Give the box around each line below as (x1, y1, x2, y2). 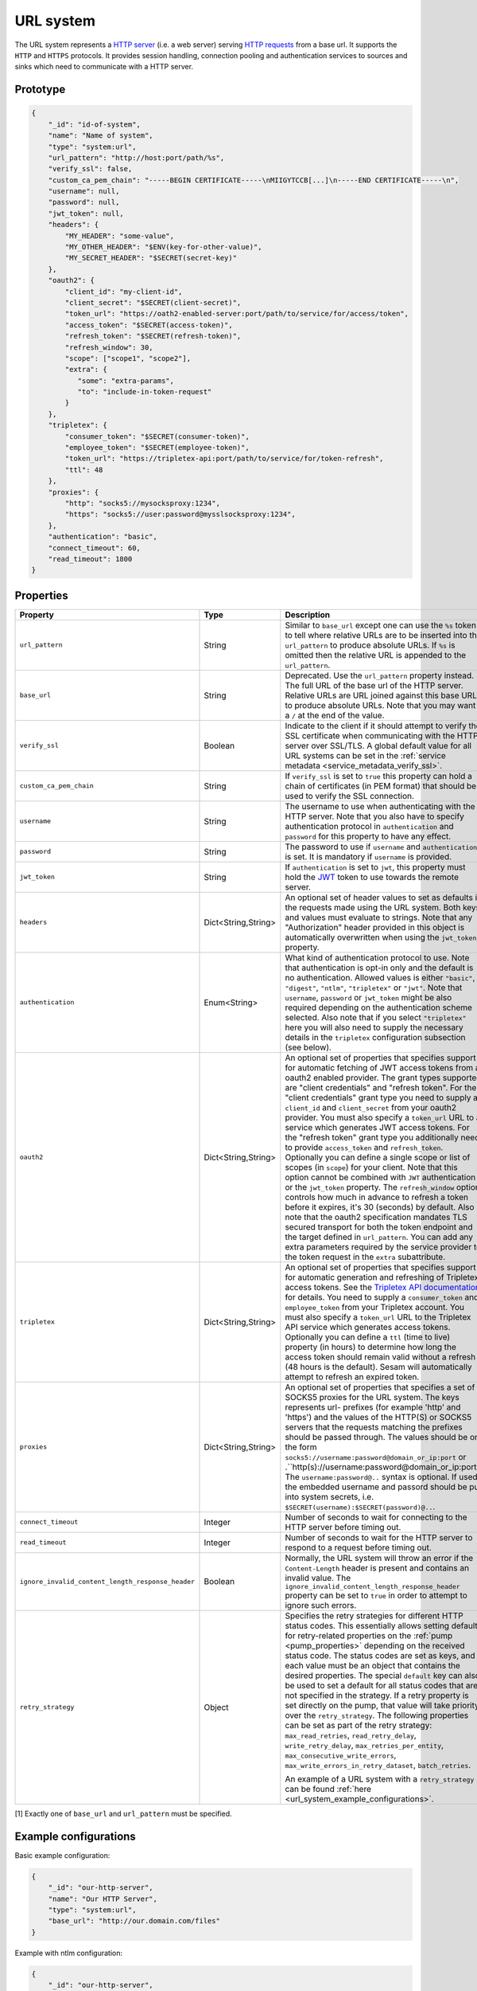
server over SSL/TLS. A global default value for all (285, 740, 472, 751)
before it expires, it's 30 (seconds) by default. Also (285, 1201, 475, 1212)
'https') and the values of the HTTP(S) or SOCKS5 (285, 1411, 472, 1422)
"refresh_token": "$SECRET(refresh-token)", (64, 331, 242, 341)
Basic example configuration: (14, 1850, 111, 1860)
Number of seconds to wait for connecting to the (285, 1512, 468, 1523)
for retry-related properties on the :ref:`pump (285, 1629, 453, 1641)
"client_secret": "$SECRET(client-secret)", (64, 298, 242, 307)
